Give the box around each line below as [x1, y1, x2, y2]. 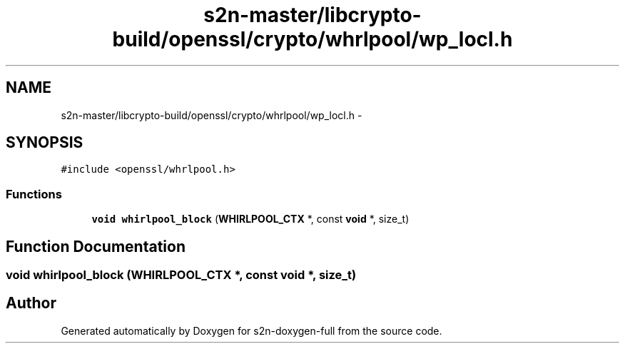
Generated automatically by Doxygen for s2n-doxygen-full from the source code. [61, 324, 442, 337]
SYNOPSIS [6, 133, 83, 152]
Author [6, 294, 56, 313]
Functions [6, 186, 62, 201]
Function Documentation [6, 237, 186, 256]
